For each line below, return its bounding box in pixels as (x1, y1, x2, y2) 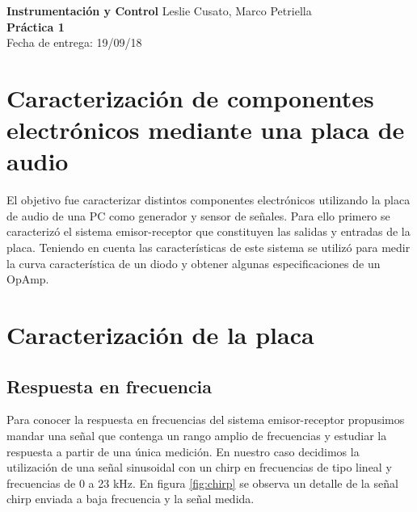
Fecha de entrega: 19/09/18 (6, 34, 142, 51)
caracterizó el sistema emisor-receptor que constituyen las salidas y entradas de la (6, 223, 411, 240)
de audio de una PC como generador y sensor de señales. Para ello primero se (6, 207, 390, 224)
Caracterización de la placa (6, 318, 314, 351)
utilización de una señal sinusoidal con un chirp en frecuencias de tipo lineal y (6, 459, 392, 476)
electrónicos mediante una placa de (6, 113, 405, 146)
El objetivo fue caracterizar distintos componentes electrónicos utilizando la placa (6, 191, 411, 208)
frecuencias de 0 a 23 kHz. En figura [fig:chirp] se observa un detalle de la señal (6, 474, 398, 491)
